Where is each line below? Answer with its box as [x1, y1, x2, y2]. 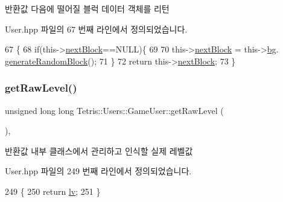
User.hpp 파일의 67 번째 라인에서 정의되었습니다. [5, 22, 188, 35]
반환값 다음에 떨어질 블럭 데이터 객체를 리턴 [5, 2, 170, 14]
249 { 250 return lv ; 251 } [5, 185, 101, 197]
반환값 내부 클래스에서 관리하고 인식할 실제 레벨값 [5, 144, 193, 157]
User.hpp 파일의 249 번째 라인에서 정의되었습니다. [5, 165, 192, 177]
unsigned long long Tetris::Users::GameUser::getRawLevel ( [5, 104, 224, 116]
